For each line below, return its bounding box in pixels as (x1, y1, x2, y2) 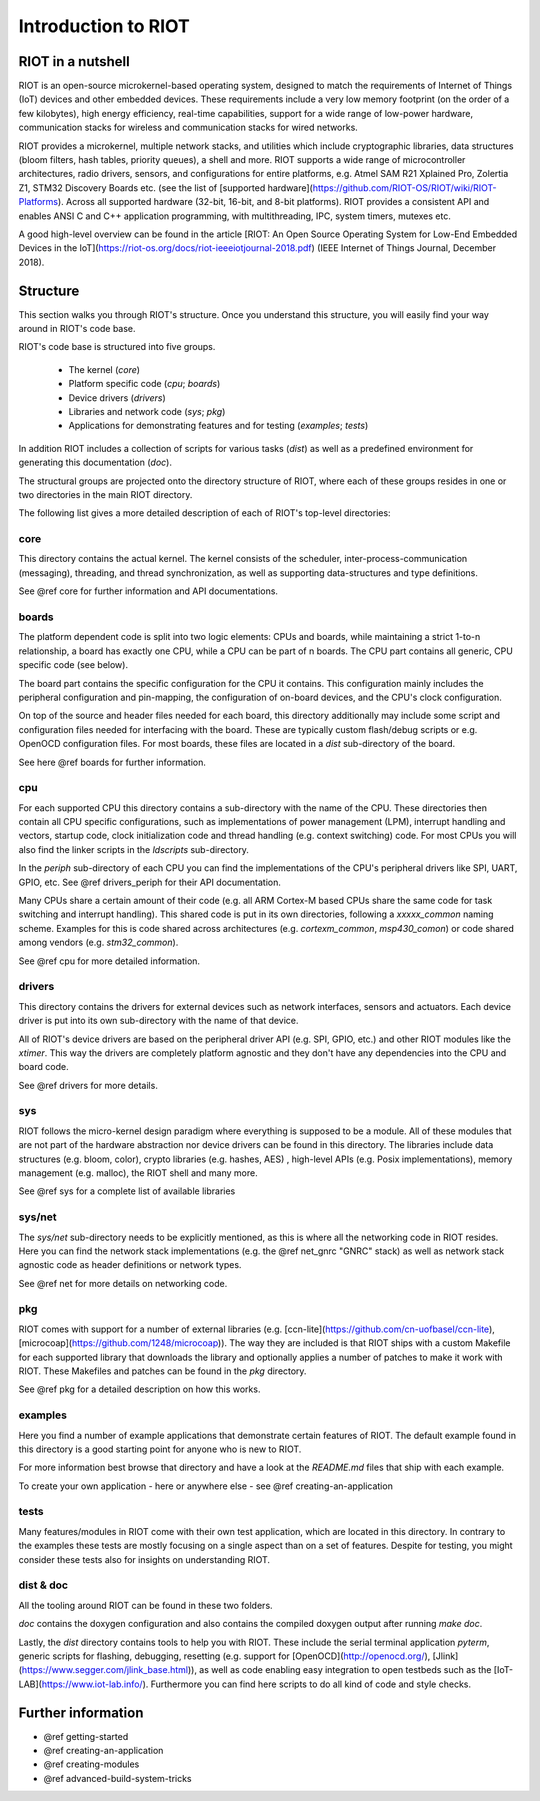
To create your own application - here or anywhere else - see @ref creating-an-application (18, 1480, 394, 1492)
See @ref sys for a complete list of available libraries (18, 1185, 236, 1197)
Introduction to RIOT (18, 15, 190, 37)
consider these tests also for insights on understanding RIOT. (18, 1553, 270, 1565)
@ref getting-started (43, 1730, 129, 1742)
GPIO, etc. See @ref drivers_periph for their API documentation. (18, 876, 282, 888)
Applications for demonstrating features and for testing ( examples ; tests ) (68, 420, 369, 432)
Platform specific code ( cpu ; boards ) (68, 378, 221, 390)
